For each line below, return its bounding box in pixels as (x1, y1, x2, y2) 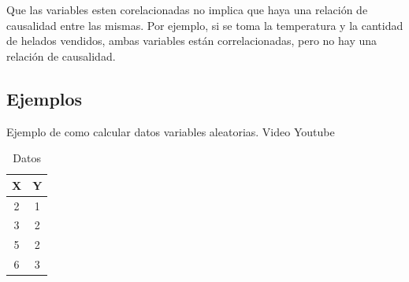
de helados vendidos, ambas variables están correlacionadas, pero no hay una (6, 32, 377, 49)
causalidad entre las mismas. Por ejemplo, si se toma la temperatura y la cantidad (6, 17, 403, 33)
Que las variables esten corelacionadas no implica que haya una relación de (6, 2, 368, 17)
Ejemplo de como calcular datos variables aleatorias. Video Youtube (6, 123, 335, 139)
